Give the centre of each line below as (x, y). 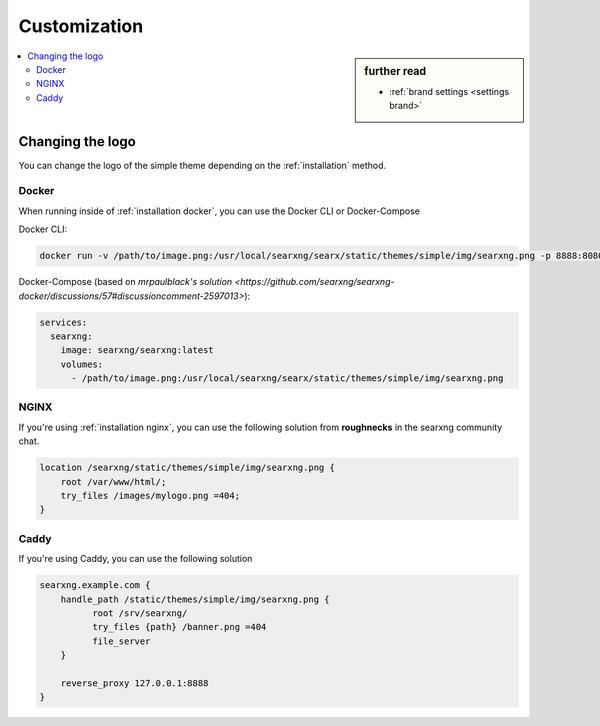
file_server (121, 641)
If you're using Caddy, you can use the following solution (135, 559)
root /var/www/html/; (113, 481)
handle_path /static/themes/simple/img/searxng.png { (195, 599)
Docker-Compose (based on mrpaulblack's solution (125, 282)
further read (395, 71)
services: (63, 322)
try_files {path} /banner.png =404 (179, 627)
